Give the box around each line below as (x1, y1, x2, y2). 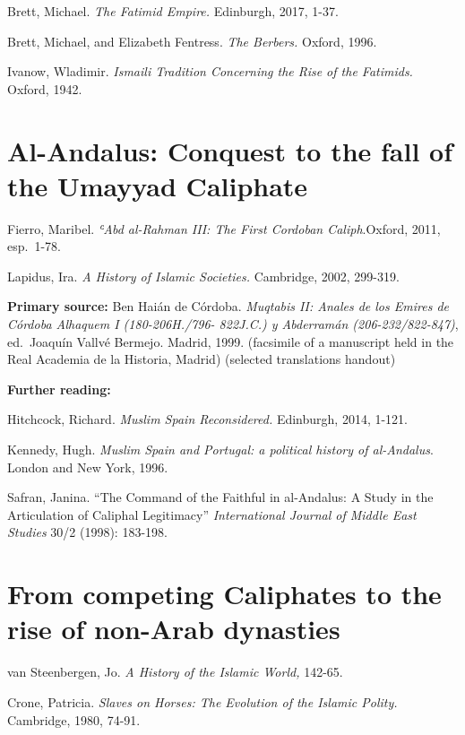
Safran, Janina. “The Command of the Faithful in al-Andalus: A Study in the (7, 488, 434, 506)
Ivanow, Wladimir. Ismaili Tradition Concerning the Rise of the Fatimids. (7, 62, 413, 81)
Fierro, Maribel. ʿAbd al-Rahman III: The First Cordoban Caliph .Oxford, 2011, (7, 219, 441, 238)
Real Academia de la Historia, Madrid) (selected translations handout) (7, 350, 396, 368)
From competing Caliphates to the (7, 575, 442, 612)
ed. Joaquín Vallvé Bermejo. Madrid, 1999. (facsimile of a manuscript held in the (7, 332, 454, 350)
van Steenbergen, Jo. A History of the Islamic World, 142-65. (7, 662, 343, 681)
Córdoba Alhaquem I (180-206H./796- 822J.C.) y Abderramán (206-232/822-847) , (7, 315, 459, 333)
